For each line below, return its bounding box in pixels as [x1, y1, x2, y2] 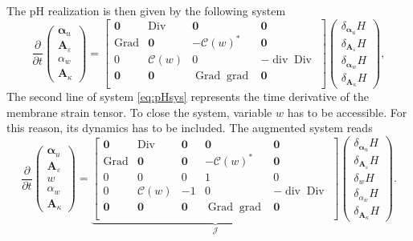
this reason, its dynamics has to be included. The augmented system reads [6, 119, 373, 136]
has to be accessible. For [287, 103, 407, 120]
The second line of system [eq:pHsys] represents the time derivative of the [6, 88, 369, 105]
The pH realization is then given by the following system [6, 2, 286, 18]
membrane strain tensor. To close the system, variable [6, 103, 272, 120]
